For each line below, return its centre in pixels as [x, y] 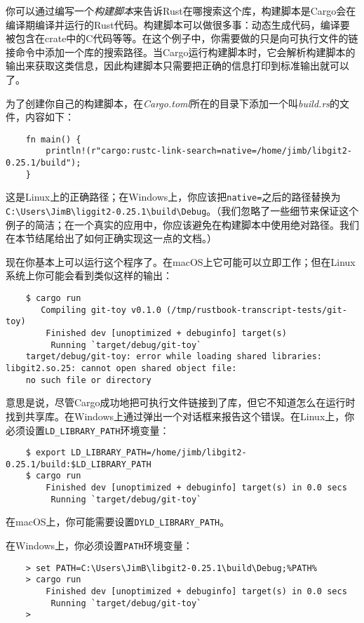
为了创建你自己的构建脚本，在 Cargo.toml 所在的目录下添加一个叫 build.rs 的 [173, 103]
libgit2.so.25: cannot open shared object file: [121, 368]
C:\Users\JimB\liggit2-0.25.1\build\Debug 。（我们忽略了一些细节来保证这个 [182, 211]
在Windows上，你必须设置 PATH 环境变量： [99, 545]
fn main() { [53, 139]
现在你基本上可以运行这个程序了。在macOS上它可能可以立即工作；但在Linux [181, 261]
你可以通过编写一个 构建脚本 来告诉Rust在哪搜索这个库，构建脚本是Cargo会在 [181, 11]
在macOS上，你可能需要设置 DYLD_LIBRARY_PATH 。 [118, 522]
